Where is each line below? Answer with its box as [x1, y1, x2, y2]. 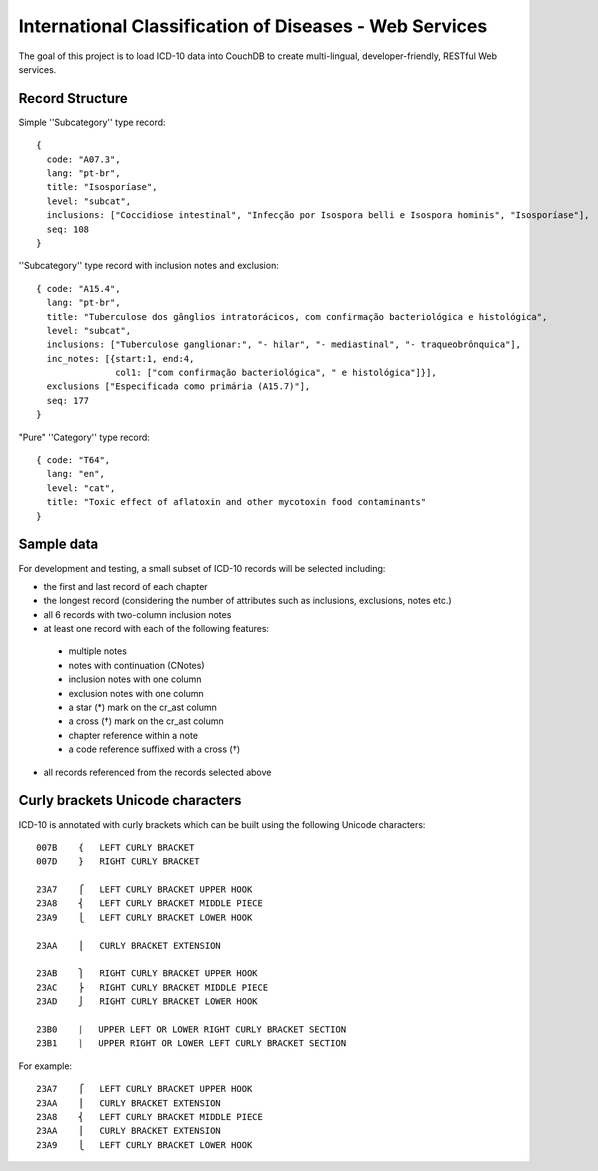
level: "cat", [46, 482, 116, 494]
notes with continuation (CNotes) [68, 659, 205, 671]
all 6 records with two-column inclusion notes [43, 608, 232, 620]
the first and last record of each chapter [43, 580, 209, 592]
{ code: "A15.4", [36, 283, 121, 294]
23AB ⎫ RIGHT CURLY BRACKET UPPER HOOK [36, 968, 259, 979]
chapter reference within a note [68, 729, 199, 741]
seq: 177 [46, 395, 90, 406]
